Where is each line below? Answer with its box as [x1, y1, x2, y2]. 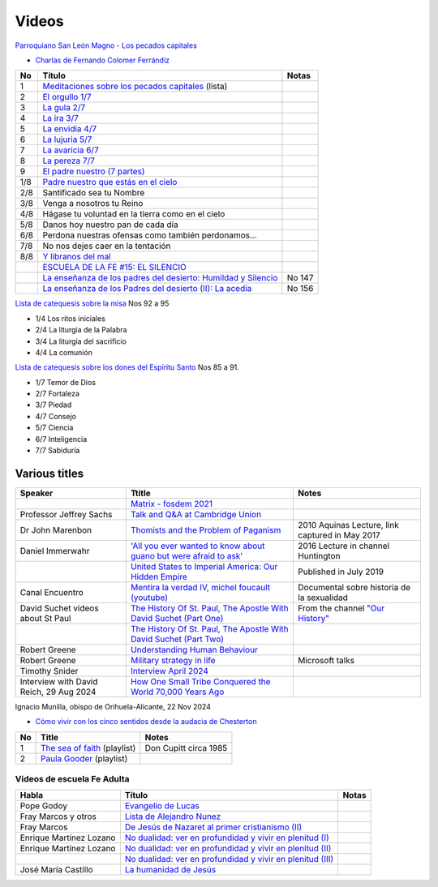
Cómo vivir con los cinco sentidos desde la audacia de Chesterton [35, 717, 257, 726]
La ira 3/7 [42, 113, 79, 124]
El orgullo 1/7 [42, 92, 92, 103]
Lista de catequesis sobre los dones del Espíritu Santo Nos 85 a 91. [15, 362, 239, 372]
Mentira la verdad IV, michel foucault [131, 581, 271, 593]
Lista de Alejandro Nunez [124, 811, 221, 822]
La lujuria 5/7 [42, 134, 92, 145]
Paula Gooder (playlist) [41, 752, 128, 764]
